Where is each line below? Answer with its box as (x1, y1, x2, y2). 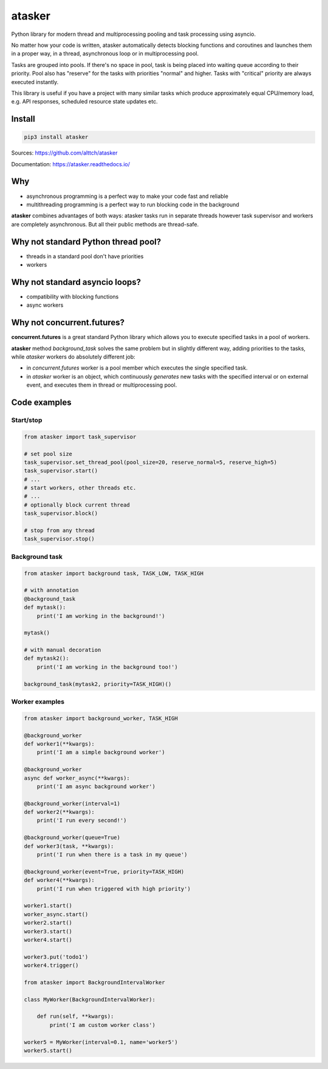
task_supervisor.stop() (24, 536, 95, 542)
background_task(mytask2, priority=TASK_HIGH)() (24, 681, 172, 687)
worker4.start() (24, 936, 73, 943)
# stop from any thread (24, 527, 95, 534)
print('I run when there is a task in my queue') (36, 851, 188, 858)
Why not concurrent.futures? (11, 317, 125, 328)
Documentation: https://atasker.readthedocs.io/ (11, 160, 131, 167)
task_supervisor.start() (24, 468, 98, 474)
